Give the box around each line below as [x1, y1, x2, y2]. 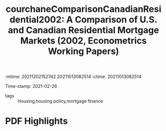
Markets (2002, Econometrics [20, 35, 147, 47]
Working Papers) [48, 46, 119, 57]
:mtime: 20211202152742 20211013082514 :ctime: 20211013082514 [5, 73, 142, 80]
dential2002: [9, 14, 65, 25]
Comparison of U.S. [75, 14, 158, 25]
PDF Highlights [5, 116, 68, 127]
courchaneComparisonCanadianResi [5, 3, 162, 15]
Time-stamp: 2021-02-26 [5, 83, 57, 89]
